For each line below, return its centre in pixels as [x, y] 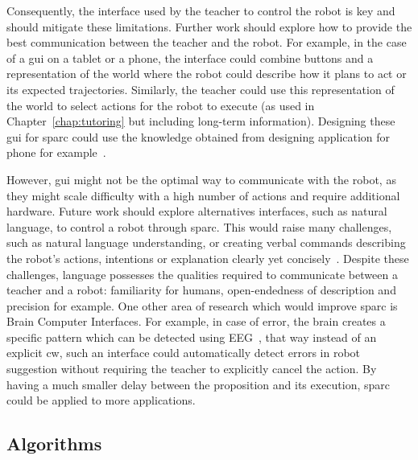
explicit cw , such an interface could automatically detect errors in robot [184, 353]
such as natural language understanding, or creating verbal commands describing [206, 242]
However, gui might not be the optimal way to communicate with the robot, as [201, 179]
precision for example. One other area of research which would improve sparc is [202, 305]
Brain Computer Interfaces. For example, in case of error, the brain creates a [196, 321]
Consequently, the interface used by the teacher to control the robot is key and [201, 10]
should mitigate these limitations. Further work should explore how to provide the [209, 26]
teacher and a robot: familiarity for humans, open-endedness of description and [201, 290]
